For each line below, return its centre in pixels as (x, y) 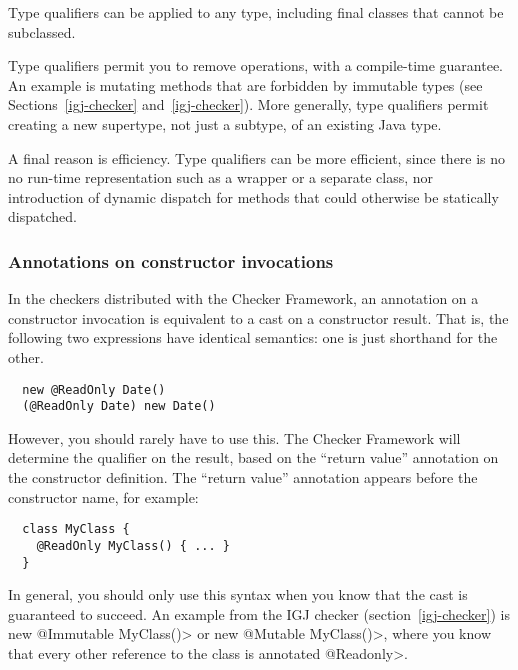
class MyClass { (76, 529)
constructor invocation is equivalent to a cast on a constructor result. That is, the (258, 317)
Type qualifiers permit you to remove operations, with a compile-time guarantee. (255, 65)
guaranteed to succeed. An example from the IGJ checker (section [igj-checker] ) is (259, 613)
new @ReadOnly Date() (94, 389)
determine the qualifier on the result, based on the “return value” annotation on (253, 457)
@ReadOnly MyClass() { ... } (133, 545)
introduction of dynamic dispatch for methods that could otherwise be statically (253, 196)
